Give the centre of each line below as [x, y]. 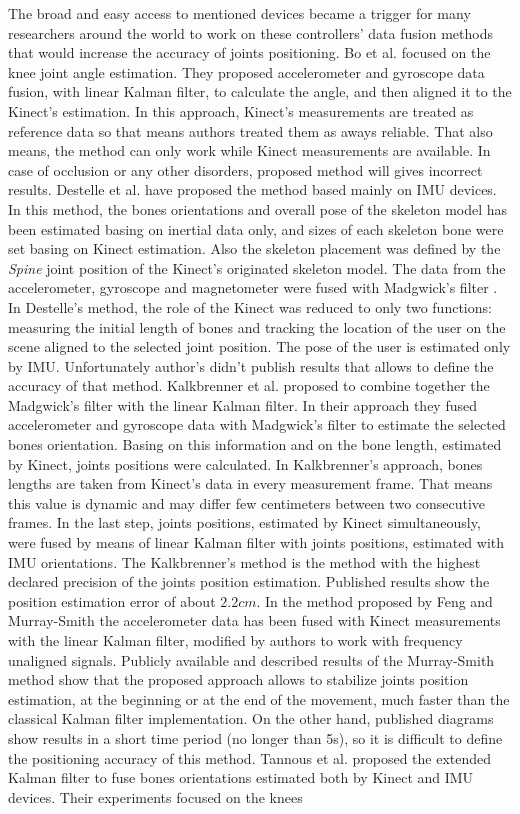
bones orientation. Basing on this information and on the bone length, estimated [255, 444]
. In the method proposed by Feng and [374, 600]
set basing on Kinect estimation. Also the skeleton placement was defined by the [254, 248]
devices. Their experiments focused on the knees [155, 796]
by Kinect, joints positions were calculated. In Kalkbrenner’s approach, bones [245, 463]
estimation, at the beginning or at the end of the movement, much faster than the [259, 698]
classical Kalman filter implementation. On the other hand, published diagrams [251, 718]
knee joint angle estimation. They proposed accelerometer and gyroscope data [246, 71]
